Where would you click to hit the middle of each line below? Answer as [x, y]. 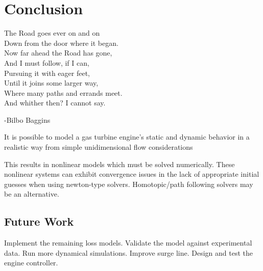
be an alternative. [32, 194]
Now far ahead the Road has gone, [58, 53]
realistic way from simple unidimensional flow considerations [99, 147]
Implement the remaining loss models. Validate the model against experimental [128, 243]
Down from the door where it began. [61, 43]
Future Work [39, 221]
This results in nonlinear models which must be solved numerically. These [119, 164]
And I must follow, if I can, [47, 62]
